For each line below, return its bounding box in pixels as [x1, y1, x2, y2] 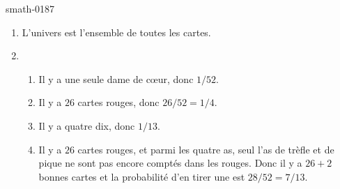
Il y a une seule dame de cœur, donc [38, 71, 194, 86]
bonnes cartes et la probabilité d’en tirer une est [38, 169, 245, 183]
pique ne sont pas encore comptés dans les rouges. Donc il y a [38, 156, 302, 170]
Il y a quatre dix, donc [38, 118, 135, 133]
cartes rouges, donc [77, 95, 160, 109]
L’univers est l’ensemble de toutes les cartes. [22, 24, 211, 39]
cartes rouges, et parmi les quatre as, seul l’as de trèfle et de [77, 142, 334, 156]
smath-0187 [6, 1, 55, 15]
